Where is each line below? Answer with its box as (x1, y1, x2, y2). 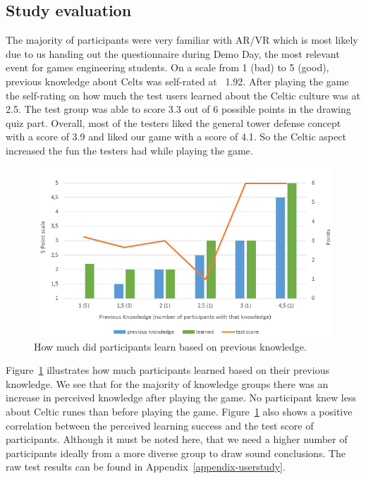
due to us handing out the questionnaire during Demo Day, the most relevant (6, 46, 340, 61)
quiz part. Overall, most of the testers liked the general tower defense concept (6, 115, 341, 130)
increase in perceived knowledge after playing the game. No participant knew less (6, 390, 356, 405)
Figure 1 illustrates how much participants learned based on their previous (6, 363, 329, 377)
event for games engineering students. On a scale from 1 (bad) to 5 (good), (6, 60, 329, 75)
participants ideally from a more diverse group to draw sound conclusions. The (6, 445, 346, 460)
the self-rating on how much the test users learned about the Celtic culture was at (6, 87, 360, 102)
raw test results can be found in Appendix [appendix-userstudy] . (6, 459, 286, 474)
